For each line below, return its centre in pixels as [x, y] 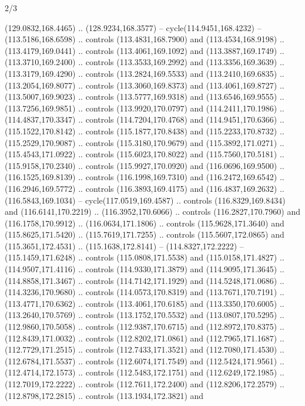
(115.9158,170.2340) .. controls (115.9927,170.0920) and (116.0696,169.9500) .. [145, 165]
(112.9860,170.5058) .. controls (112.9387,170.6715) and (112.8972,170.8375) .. [145, 327]
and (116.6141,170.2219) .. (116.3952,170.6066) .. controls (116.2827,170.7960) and [152, 212]
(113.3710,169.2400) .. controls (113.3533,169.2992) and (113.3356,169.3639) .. [145, 62]
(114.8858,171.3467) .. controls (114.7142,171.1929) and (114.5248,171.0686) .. [145, 280]
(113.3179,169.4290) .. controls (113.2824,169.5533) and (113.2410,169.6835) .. [145, 73]
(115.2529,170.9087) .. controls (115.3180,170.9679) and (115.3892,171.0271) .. [145, 142]
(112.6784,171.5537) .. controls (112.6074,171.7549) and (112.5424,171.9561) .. [145, 361]
